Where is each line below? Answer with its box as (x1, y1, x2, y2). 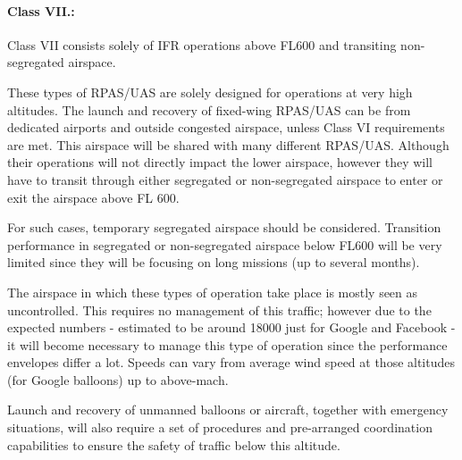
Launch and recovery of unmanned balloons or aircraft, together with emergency (7, 400, 449, 419)
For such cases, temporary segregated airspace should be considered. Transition (7, 218, 441, 237)
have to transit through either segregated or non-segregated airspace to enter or (7, 170, 443, 188)
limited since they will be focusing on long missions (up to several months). (7, 253, 420, 272)
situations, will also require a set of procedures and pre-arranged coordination (7, 418, 433, 437)
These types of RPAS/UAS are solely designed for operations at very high (7, 82, 413, 101)
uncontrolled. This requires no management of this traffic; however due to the (7, 300, 432, 319)
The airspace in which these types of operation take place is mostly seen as (7, 282, 418, 301)
